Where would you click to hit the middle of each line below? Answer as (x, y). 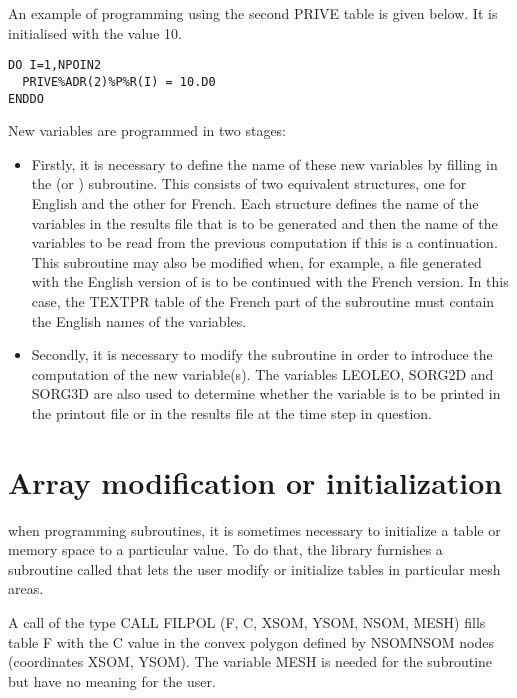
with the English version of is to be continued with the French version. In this (270, 281)
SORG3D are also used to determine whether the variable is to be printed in (266, 393)
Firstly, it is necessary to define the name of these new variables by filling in (264, 163)
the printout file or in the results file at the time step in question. (231, 412)
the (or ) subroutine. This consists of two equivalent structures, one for (249, 183)
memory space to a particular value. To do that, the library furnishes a (225, 549)
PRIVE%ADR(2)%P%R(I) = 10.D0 (119, 81)
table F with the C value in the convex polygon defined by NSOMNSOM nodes (251, 641)
